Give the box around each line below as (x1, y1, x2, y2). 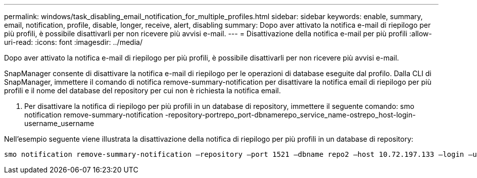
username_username (24, 119, 94, 128)
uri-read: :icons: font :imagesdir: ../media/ (4, 38, 142, 46)
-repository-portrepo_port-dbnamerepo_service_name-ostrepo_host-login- (165, 110, 416, 119)
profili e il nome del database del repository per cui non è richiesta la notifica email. (4, 86, 281, 95)
